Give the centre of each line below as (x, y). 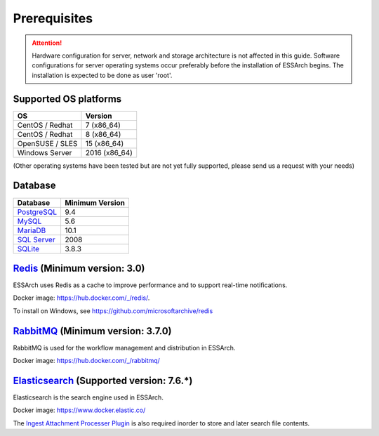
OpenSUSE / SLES (47, 143)
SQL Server (36, 239)
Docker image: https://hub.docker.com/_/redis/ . (81, 298)
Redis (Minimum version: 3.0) (79, 268)
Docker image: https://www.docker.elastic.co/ (79, 410)
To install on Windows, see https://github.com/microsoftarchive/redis (113, 311)
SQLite (28, 249)
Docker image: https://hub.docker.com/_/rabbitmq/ (87, 361)
